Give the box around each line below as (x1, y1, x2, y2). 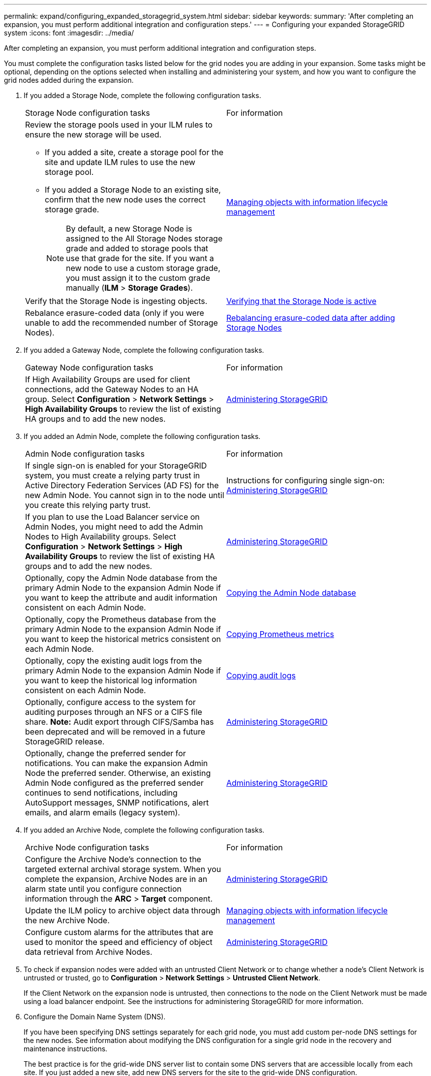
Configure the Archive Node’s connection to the (25, 854, 201, 864)
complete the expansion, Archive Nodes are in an (25, 874, 208, 884)
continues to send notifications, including (25, 788, 178, 798)
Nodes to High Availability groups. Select (25, 532, 176, 541)
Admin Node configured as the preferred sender (25, 778, 204, 788)
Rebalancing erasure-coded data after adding (226, 313, 395, 323)
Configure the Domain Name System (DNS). (24, 1012, 166, 1021)
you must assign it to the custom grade (66, 273, 210, 283)
